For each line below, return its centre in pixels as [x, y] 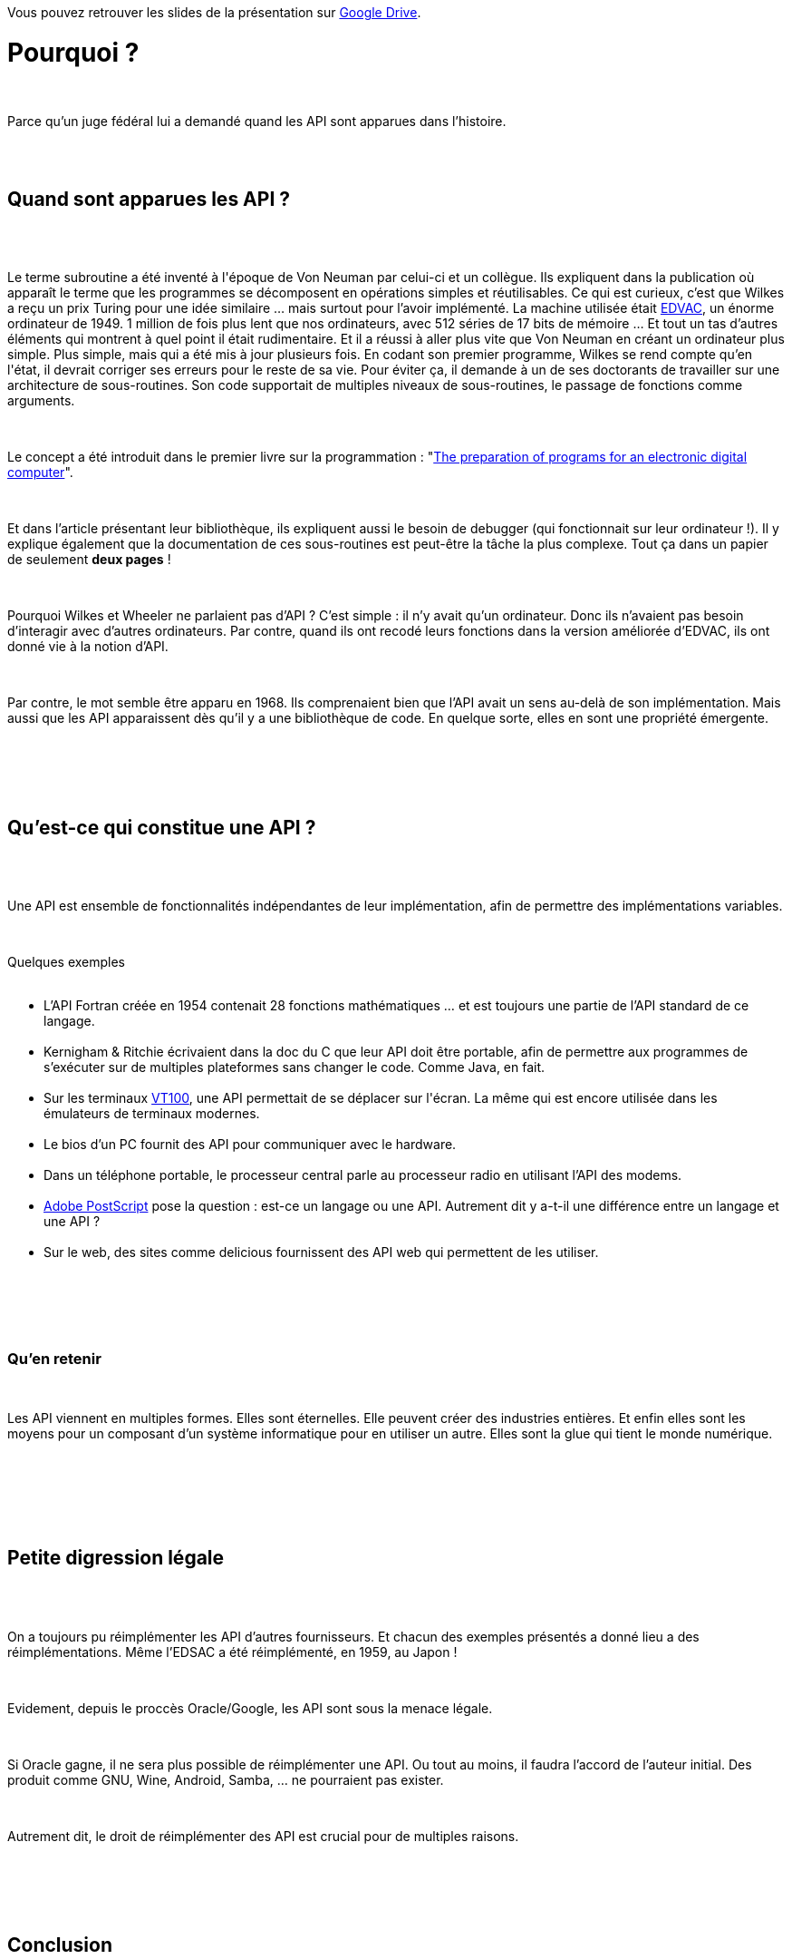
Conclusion [60, 1945]
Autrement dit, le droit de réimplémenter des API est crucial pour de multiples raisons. [263, 1836]
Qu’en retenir [54, 1358]
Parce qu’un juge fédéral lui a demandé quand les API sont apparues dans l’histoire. [257, 121]
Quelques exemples [66, 962]
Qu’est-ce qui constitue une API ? [162, 827]
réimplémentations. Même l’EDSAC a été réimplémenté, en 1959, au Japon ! [232, 1652]
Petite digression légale [116, 1558]
